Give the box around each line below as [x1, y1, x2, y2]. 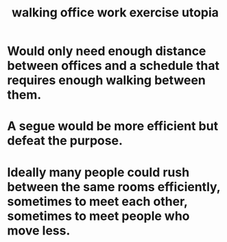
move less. [7, 223, 71, 238]
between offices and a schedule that [7, 58, 219, 73]
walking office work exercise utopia [11, 5, 219, 21]
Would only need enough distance [7, 43, 206, 59]
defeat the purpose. [7, 133, 123, 149]
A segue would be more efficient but [7, 119, 218, 134]
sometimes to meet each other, [7, 193, 188, 209]
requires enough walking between [7, 73, 206, 88]
